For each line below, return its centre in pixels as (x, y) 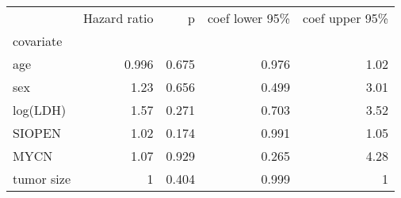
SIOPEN (37, 133)
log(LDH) (40, 110)
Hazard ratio (118, 18)
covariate (38, 41)
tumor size (42, 179)
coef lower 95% (249, 18)
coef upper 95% (346, 18)
